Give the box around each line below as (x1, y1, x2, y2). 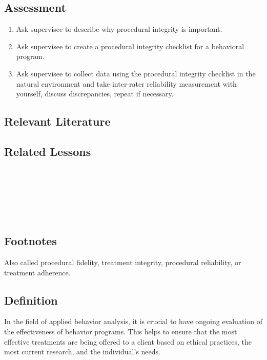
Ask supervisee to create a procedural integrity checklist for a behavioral (16, 41, 244, 51)
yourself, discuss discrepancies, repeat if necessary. (16, 88, 174, 99)
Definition (4, 292, 58, 308)
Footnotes (4, 233, 57, 249)
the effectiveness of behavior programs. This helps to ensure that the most (4, 326, 237, 336)
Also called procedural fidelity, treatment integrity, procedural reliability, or (4, 256, 241, 267)
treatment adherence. (4, 267, 71, 277)
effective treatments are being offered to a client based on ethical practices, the (4, 336, 252, 347)
